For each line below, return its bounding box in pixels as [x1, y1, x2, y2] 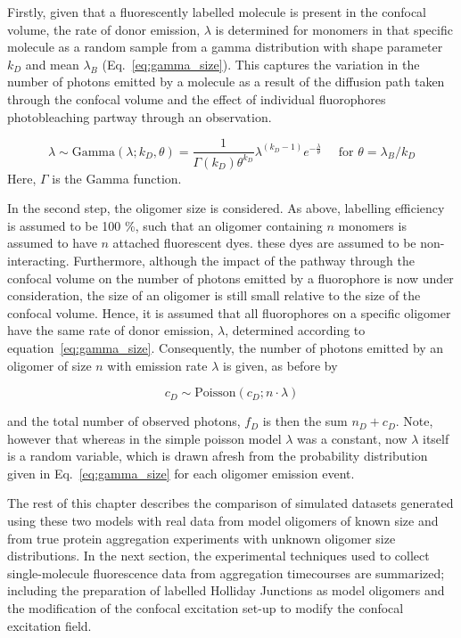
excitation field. [7, 616, 92, 634]
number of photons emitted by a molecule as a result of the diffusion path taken [7, 72, 445, 91]
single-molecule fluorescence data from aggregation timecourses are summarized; [7, 563, 445, 582]
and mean [25, 54, 79, 73]
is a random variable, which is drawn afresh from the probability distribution [7, 446, 428, 465]
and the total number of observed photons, [7, 412, 241, 430]
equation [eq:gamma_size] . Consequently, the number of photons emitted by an [7, 338, 444, 356]
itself [422, 429, 449, 447]
